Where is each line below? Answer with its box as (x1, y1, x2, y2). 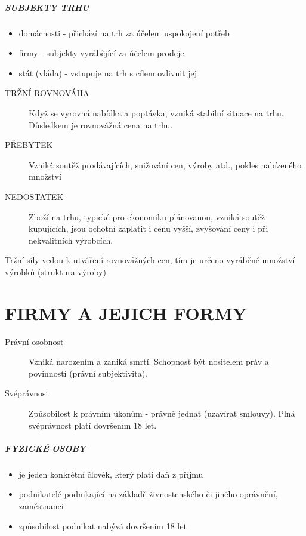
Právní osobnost (5, 335, 64, 347)
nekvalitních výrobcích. (29, 233, 113, 246)
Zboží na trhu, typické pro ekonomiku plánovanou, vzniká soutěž (29, 210, 265, 223)
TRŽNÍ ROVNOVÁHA (5, 87, 89, 99)
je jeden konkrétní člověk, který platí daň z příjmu (18, 467, 203, 480)
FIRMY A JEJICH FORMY (5, 300, 247, 325)
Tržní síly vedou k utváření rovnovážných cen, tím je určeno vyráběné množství (5, 254, 295, 266)
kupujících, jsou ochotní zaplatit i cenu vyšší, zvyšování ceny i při (29, 222, 268, 235)
